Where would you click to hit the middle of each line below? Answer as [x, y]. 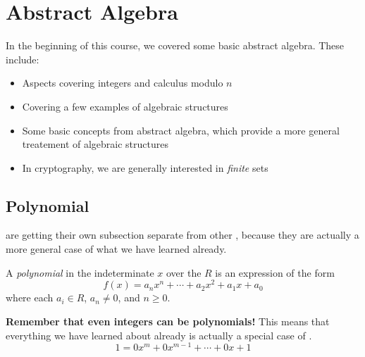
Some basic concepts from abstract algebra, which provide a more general [181, 130]
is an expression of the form [275, 272]
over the [184, 272]
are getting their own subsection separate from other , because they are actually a [182, 235]
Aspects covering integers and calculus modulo [123, 83]
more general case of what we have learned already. [116, 249]
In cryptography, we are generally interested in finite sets [145, 167]
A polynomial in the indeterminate [80, 272]
